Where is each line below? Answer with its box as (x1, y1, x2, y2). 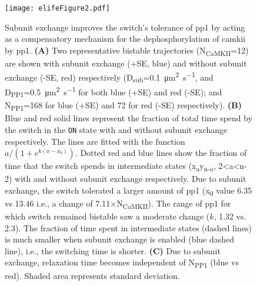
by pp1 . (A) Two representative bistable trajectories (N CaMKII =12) (5, 44, 249, 58)
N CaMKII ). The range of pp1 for (116, 197, 231, 211)
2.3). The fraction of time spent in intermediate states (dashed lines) (5, 221, 252, 234)
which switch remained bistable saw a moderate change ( (5, 210, 210, 222)
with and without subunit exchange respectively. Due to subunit (15, 172, 246, 185)
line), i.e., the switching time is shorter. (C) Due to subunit (5, 244, 221, 257)
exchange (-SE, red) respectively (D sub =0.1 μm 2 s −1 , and (5, 69, 213, 85)
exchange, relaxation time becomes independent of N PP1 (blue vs (5, 256, 239, 270)
